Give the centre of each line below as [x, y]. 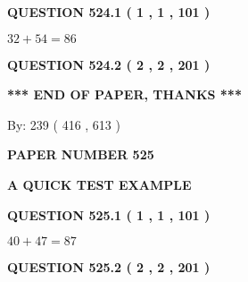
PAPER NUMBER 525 [81, 154]
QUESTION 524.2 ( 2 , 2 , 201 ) [109, 64]
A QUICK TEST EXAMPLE [99, 184]
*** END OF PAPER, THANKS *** [124, 94]
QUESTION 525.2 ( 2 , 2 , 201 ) [109, 267]
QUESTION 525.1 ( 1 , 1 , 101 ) [109, 214]
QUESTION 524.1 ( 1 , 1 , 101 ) [109, 12]
